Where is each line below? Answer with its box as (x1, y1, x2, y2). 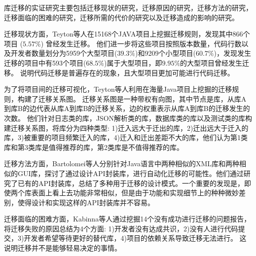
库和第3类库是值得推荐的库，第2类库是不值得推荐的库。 (4, 142, 183, 152)
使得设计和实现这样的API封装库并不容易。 (17, 197, 155, 207)
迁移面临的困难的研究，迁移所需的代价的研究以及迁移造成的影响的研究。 (4, 12, 239, 22)
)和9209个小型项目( (135, 48, 196, 58)
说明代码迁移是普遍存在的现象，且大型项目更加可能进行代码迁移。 (20, 67, 234, 77)
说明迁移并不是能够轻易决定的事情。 (4, 243, 121, 253)
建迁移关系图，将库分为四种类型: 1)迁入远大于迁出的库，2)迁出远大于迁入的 (4, 122, 249, 133)
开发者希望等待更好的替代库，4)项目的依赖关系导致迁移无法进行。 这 (24, 233, 247, 243)
